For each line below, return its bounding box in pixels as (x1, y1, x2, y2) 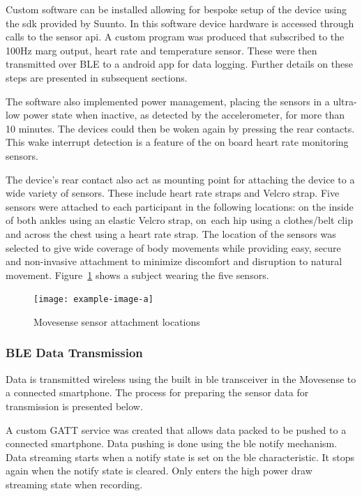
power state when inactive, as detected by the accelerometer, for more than (23, 107, 345, 122)
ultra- (333, 93, 357, 108)
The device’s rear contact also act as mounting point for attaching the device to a (6, 172, 355, 186)
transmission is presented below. (6, 398, 143, 413)
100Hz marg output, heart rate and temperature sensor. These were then (6, 43, 317, 57)
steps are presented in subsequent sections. (6, 70, 188, 84)
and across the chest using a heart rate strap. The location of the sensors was (6, 226, 336, 241)
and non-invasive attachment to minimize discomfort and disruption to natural (6, 254, 342, 269)
